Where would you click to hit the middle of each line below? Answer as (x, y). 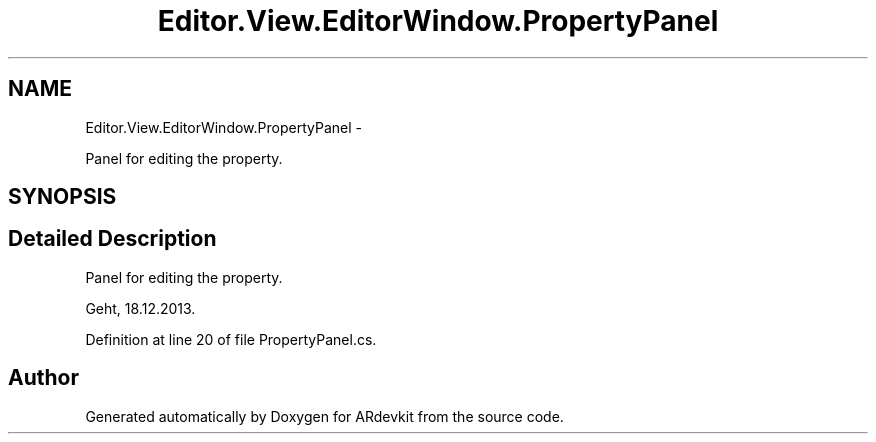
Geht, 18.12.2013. (140, 308)
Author (43, 378)
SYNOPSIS (62, 197)
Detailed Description (112, 239)
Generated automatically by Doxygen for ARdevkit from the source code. (324, 416)
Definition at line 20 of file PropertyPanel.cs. (231, 339)
